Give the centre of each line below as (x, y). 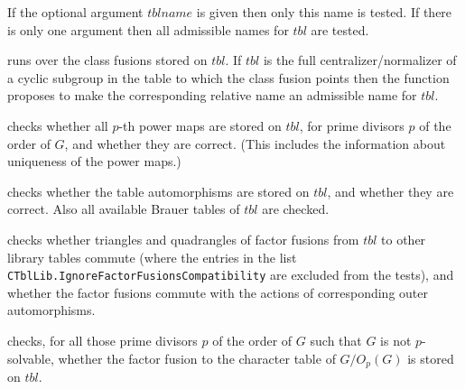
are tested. (340, 29)
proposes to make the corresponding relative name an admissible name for (212, 95)
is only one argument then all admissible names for (148, 29)
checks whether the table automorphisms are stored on (158, 191)
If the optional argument (75, 12)
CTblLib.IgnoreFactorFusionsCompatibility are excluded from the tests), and (231, 275)
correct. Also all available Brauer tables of (124, 209)
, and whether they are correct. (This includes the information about (255, 143)
